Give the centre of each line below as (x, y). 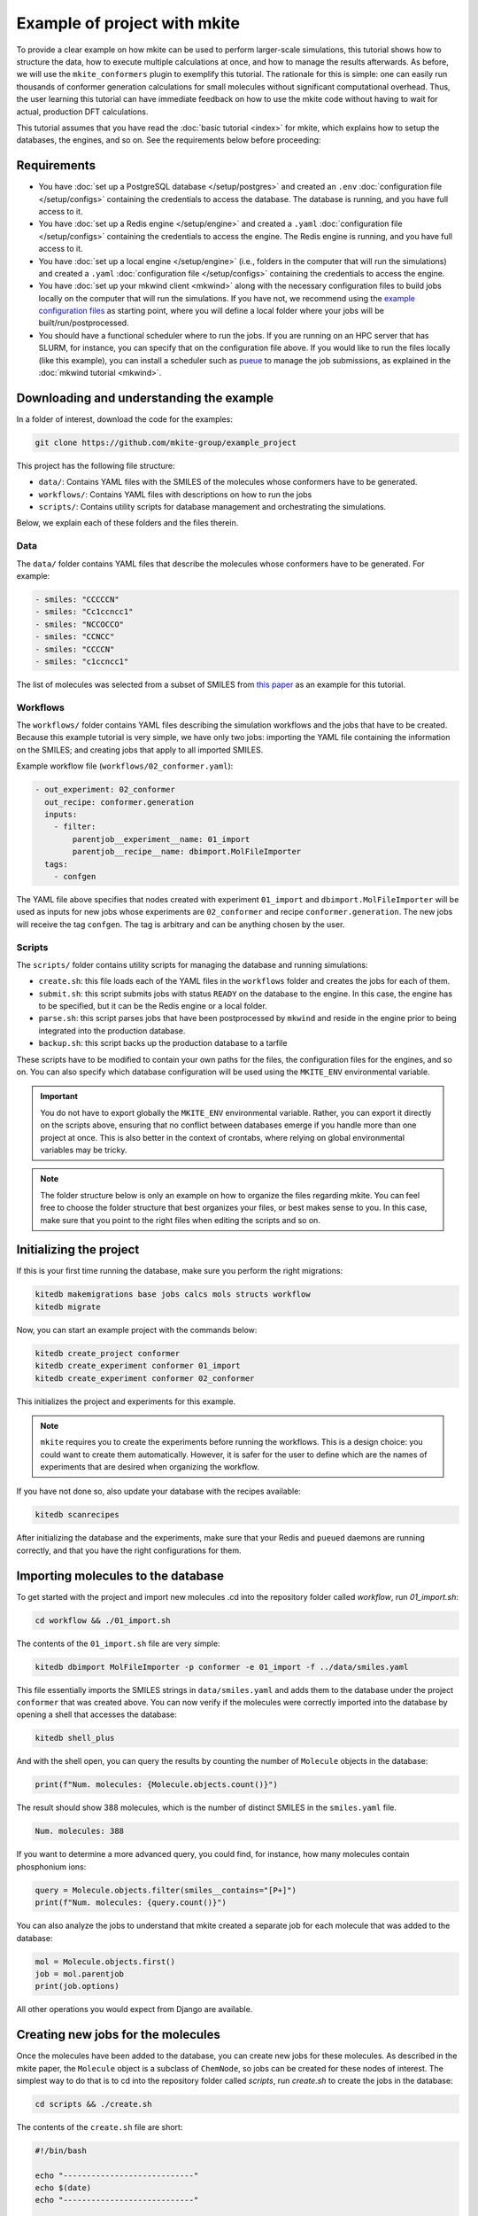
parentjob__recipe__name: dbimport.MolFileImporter (187, 852)
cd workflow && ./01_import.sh (103, 1620)
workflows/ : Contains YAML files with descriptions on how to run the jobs (175, 494)
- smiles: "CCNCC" (75, 637)
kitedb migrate (68, 1307)
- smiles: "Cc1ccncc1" (84, 612)
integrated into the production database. (112, 1030)
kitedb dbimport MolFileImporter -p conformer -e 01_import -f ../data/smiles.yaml (222, 1667)
